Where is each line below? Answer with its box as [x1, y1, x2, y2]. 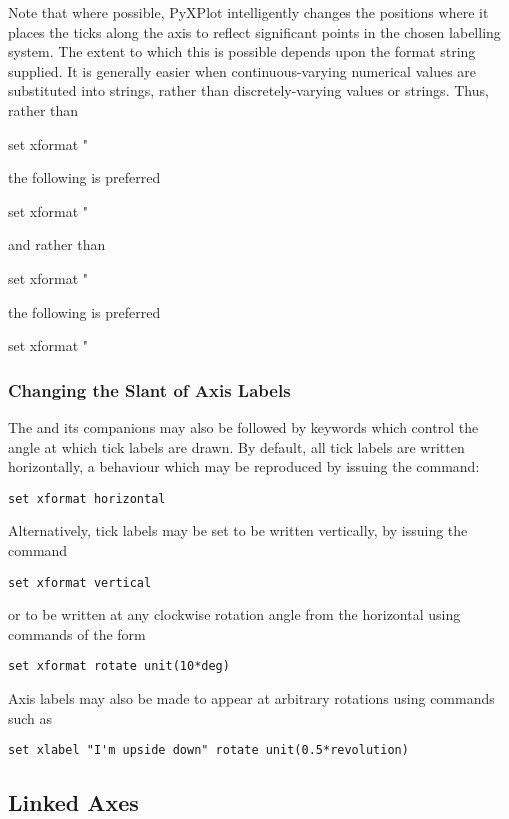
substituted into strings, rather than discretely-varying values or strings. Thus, [8, 80, 489, 101]
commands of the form [8, 623, 146, 644]
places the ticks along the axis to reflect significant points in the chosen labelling [8, 21, 501, 42]
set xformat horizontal [8, 491, 166, 506]
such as [8, 707, 53, 728]
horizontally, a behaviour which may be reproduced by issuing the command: [8, 456, 480, 477]
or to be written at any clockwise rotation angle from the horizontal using [8, 604, 461, 625]
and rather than [8, 234, 106, 255]
